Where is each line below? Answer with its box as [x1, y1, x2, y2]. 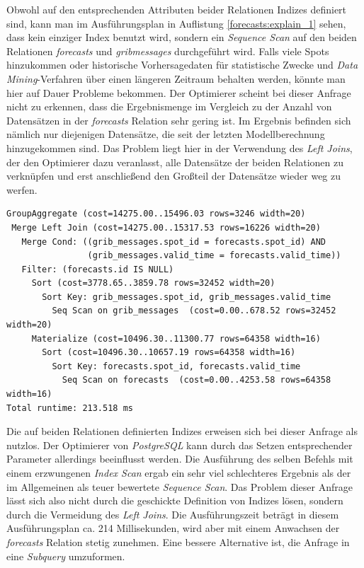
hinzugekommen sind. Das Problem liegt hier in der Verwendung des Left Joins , [6, 140, 353, 155]
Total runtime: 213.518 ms [6, 402, 133, 413]
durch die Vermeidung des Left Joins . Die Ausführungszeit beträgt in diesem [6, 506, 339, 521]
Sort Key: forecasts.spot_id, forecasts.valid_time [52, 361, 301, 371]
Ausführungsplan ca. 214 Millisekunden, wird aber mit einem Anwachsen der [6, 521, 340, 535]
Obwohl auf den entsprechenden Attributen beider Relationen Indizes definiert [6, 2, 347, 16]
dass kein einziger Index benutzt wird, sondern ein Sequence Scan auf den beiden [6, 30, 357, 45]
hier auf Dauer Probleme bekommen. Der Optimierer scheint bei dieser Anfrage [6, 85, 351, 100]
